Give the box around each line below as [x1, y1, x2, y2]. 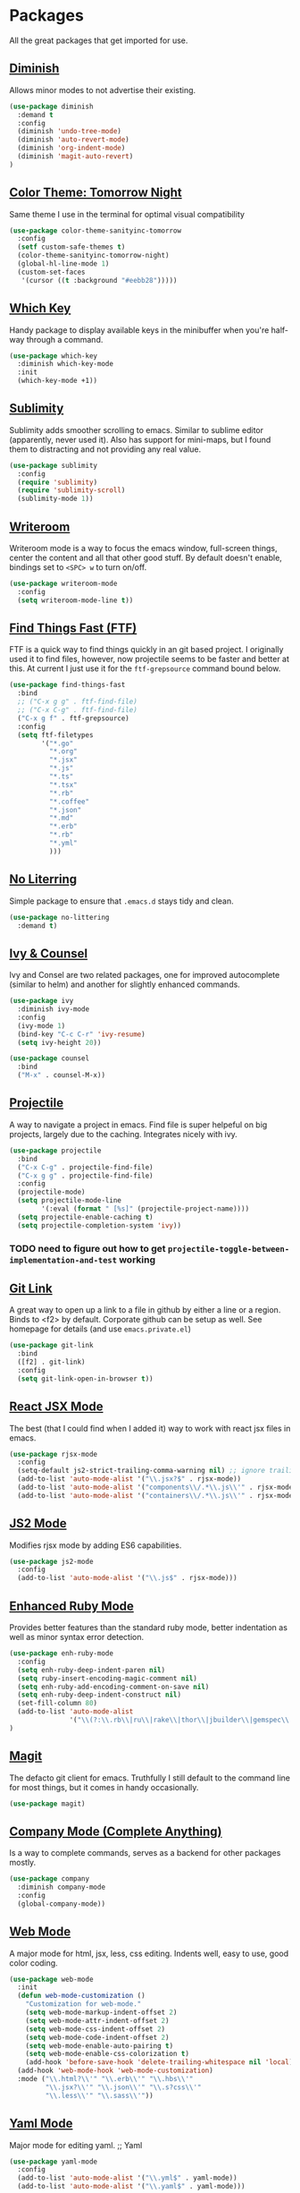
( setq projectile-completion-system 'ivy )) [17, 1220, 181, 1230]
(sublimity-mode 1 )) [17, 494, 94, 504]
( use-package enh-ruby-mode [9, 1649, 114, 1658]
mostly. [9, 1857, 37, 1868]
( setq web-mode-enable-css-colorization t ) [25, 2050, 190, 2059]
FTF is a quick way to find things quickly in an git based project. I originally [9, 644, 284, 655]
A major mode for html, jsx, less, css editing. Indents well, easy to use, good [9, 1948, 289, 1959]
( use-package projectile [9, 1146, 102, 1155]
